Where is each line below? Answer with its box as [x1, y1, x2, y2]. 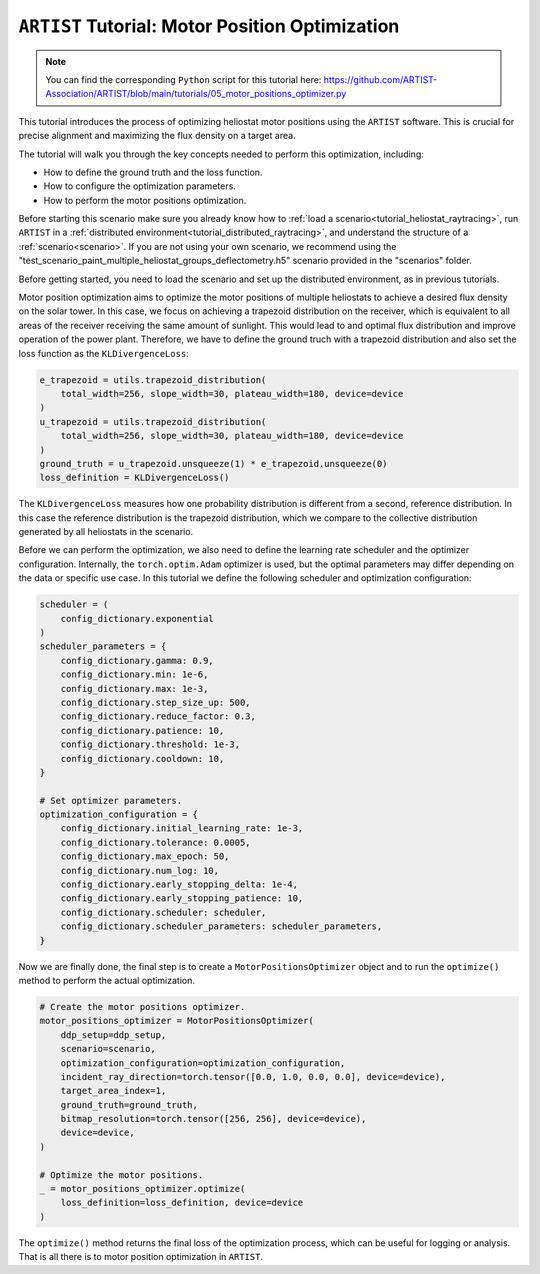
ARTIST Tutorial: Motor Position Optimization [18, 15, 400, 37]
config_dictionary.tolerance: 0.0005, [60, 836, 251, 848]
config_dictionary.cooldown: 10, [60, 753, 225, 764]
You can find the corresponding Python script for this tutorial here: [45, 73, 322, 85]
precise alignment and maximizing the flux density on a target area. [18, 130, 296, 142]
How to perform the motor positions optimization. [43, 194, 247, 206]
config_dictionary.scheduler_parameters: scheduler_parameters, [60, 921, 383, 932]
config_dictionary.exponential [60, 613, 214, 624]
